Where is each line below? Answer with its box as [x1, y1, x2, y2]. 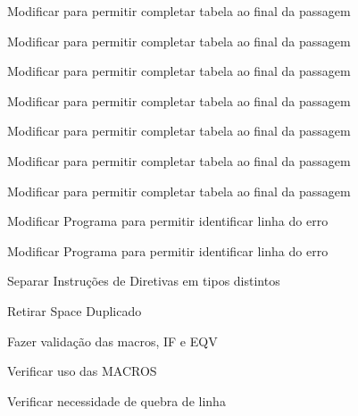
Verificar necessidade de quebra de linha [7, 391, 226, 410]
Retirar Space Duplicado [7, 301, 142, 320]
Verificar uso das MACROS [7, 362, 157, 380]
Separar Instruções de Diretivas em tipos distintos [7, 271, 280, 290]
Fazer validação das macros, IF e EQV [7, 331, 218, 350]
